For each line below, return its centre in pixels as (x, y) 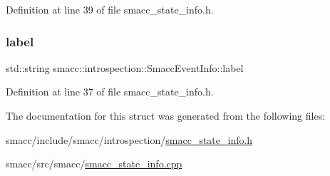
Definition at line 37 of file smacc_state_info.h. (110, 92)
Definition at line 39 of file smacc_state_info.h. (110, 9)
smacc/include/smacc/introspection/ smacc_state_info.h (129, 139)
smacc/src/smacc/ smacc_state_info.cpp (94, 164)
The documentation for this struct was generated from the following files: (166, 115)
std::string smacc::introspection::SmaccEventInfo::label (125, 67)
